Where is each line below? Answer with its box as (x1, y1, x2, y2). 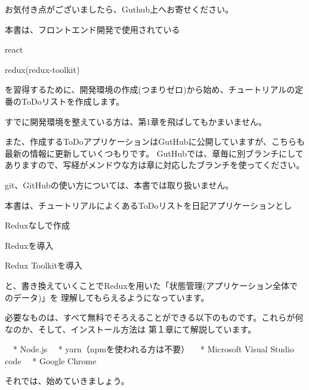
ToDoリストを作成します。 (21, 95, 125, 107)
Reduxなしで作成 (5, 219, 70, 231)
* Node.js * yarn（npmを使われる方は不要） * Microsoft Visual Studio (13, 343, 294, 355)
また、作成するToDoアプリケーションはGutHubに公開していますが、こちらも (5, 135, 305, 148)
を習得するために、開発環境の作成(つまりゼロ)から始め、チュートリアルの (5, 83, 295, 96)
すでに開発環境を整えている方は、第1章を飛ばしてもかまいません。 (5, 115, 267, 127)
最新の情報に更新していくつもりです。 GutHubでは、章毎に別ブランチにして (5, 147, 304, 159)
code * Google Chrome (5, 354, 97, 367)
